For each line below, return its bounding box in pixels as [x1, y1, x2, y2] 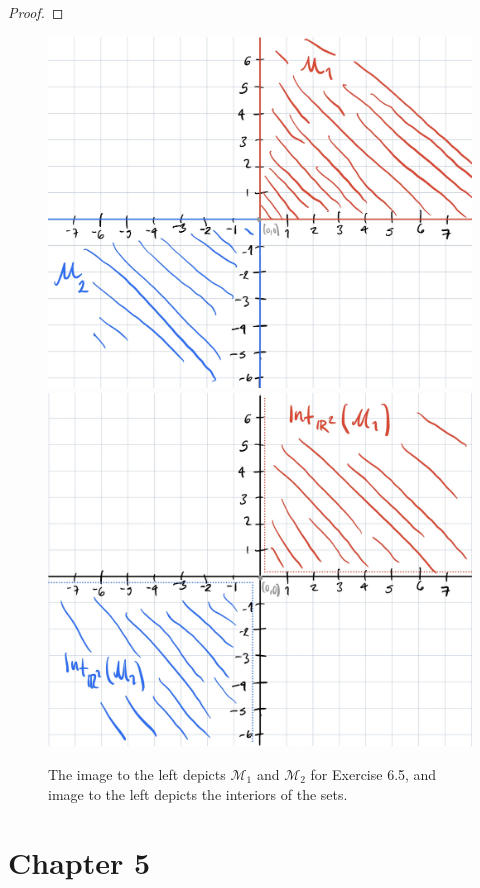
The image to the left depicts [48, 763, 226, 784]
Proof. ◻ [8, 2, 64, 22]
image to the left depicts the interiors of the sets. [48, 783, 348, 804]
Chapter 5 [8, 842, 151, 883]
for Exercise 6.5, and [310, 763, 437, 784]
